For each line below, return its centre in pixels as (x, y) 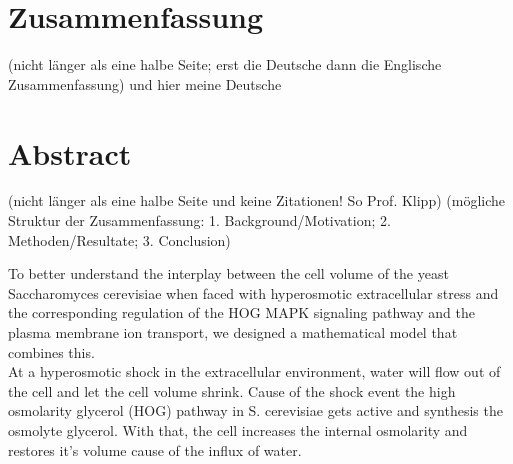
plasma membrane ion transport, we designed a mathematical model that (233, 332)
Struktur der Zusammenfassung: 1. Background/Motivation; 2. (199, 220)
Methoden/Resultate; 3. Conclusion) (119, 239)
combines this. (51, 351)
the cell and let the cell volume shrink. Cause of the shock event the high (232, 390)
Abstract (70, 152)
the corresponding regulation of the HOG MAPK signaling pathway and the (241, 312)
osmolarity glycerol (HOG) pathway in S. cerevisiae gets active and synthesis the (255, 410)
